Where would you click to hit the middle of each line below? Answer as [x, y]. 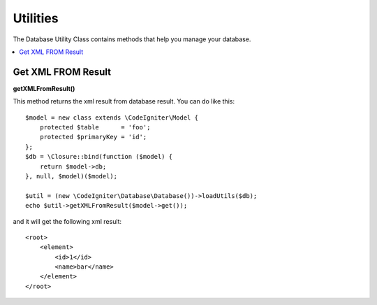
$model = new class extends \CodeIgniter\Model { [112, 118]
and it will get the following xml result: [67, 221]
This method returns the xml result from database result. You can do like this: [124, 101]
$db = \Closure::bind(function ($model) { [99, 157]
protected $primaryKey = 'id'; [93, 137]
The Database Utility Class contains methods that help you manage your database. [132, 39]
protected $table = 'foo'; [95, 127]
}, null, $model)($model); [72, 176]
